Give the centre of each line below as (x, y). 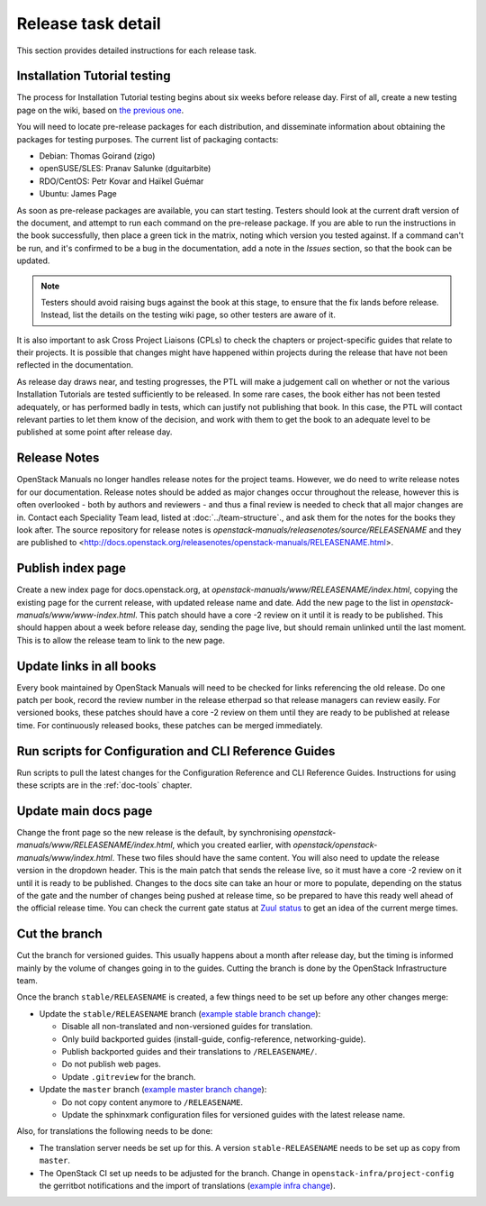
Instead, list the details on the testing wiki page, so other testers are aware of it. (189, 315)
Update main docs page (85, 811)
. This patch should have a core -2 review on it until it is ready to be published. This (289, 615)
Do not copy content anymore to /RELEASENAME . (152, 1102)
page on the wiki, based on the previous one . (100, 110)
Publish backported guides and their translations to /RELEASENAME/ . (189, 1052)
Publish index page (71, 568)
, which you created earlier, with (232, 845)
